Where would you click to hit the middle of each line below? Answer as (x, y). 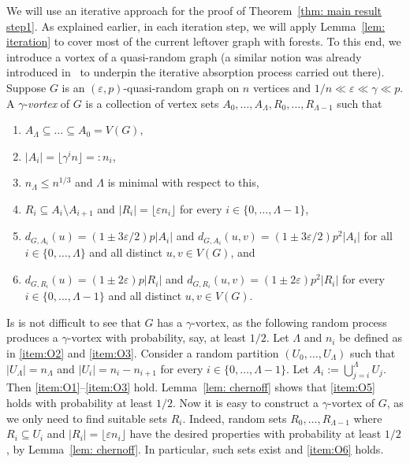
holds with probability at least (80, 402)
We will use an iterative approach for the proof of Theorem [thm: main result (194, 10)
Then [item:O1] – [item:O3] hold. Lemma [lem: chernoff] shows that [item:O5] (191, 387)
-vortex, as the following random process (289, 322)
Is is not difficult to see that (74, 322)
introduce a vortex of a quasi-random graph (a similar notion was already (184, 56)
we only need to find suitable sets (87, 418)
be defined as (371, 337)
